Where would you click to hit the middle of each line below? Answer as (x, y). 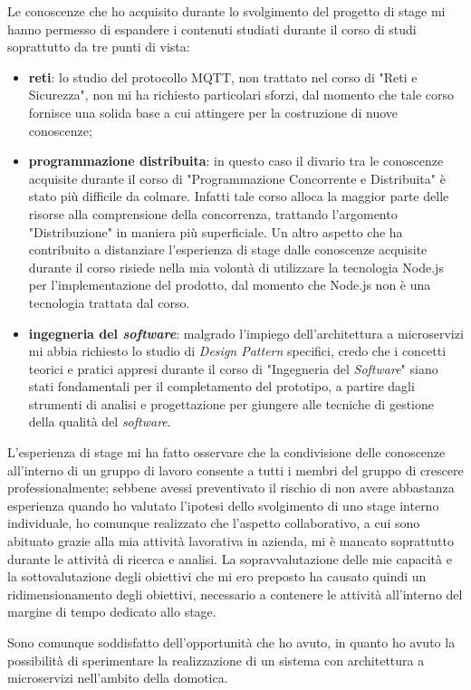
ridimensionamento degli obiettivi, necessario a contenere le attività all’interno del (235, 594)
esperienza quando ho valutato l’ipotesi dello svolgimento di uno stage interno (223, 505)
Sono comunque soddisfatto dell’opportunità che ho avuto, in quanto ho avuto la (231, 642)
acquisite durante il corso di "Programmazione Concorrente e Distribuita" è (237, 178)
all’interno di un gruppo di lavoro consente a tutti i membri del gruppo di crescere (235, 470)
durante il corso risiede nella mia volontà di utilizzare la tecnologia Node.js (236, 267)
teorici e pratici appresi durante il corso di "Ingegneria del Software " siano (233, 368)
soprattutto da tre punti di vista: (99, 47)
